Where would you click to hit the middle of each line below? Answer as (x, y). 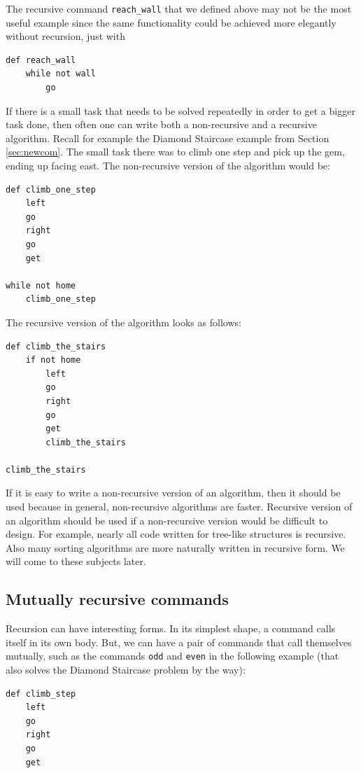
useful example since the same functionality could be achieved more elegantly (171, 22)
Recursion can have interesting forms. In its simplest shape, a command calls (171, 628)
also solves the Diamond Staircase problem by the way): (126, 670)
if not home (53, 360)
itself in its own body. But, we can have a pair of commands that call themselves (179, 642)
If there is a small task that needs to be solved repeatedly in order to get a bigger (180, 110)
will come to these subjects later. (76, 561)
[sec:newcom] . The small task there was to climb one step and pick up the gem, (175, 152)
